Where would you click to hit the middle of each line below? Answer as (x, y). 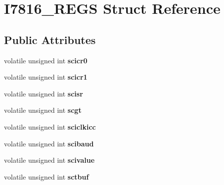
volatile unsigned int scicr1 (46, 77)
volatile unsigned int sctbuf (46, 176)
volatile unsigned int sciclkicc (50, 126)
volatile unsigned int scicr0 (46, 60)
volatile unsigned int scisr (44, 93)
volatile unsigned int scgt (43, 110)
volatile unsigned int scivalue (49, 160)
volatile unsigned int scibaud (49, 143)
